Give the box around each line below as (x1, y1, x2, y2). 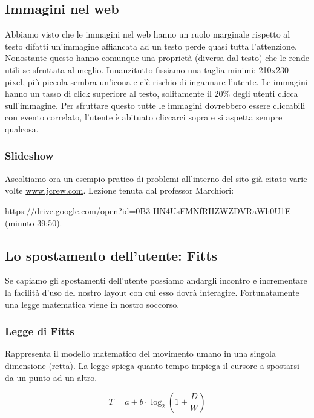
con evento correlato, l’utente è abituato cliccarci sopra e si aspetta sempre (5, 111, 283, 123)
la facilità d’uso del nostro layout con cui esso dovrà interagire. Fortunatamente (5, 286, 299, 298)
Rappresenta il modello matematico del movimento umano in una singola (5, 347, 276, 360)
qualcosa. (5, 122, 39, 135)
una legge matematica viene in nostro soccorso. (5, 298, 180, 310)
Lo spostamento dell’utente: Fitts (5, 246, 218, 264)
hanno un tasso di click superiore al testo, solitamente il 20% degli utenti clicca (5, 87, 298, 100)
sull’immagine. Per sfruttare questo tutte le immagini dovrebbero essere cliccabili (5, 99, 306, 111)
